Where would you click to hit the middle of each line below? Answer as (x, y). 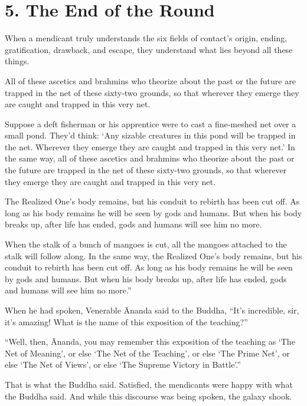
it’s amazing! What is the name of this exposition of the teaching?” (126, 321)
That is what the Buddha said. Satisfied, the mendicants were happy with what (149, 384)
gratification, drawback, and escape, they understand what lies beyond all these (149, 49)
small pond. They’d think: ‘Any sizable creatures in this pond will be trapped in (150, 135)
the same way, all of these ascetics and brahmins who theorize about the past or (150, 158)
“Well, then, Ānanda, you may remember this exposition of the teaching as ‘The (150, 341)
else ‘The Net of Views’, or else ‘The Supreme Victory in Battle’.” (123, 364)
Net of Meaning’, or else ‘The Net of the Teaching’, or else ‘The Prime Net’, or (147, 353)
